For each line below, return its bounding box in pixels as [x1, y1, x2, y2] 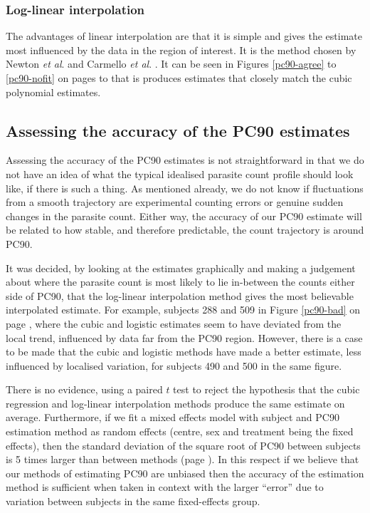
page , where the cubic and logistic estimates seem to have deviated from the [6, 316, 342, 331]
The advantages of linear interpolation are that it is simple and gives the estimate [6, 28, 362, 43]
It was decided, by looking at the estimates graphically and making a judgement [6, 260, 356, 275]
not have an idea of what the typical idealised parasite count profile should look [6, 166, 354, 181]
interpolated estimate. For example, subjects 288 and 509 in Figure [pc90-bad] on [6, 302, 361, 317]
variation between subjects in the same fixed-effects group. [6, 494, 260, 509]
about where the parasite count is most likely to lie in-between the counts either [6, 274, 355, 289]
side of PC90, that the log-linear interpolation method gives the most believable [6, 288, 354, 303]
